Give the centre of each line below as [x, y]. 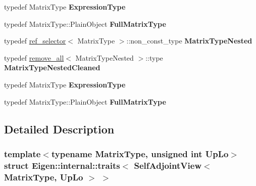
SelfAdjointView [168, 165]
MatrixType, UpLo [44, 177]
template [22, 153]
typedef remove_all [34, 57]
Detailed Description [59, 129]
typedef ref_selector [35, 41]
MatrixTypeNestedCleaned [52, 67]
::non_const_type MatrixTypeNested [189, 41]
